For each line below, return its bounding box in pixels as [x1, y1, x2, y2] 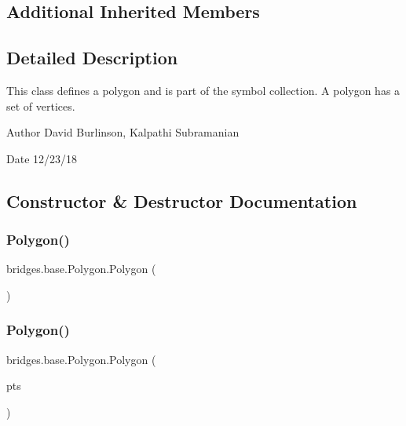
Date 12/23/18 [6, 150, 78, 166]
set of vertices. [6, 97, 75, 114]
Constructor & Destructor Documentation [6, 188, 357, 213]
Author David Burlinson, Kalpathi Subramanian [6, 124, 240, 140]
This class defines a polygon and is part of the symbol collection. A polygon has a [6, 82, 401, 98]
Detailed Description [6, 46, 178, 70]
